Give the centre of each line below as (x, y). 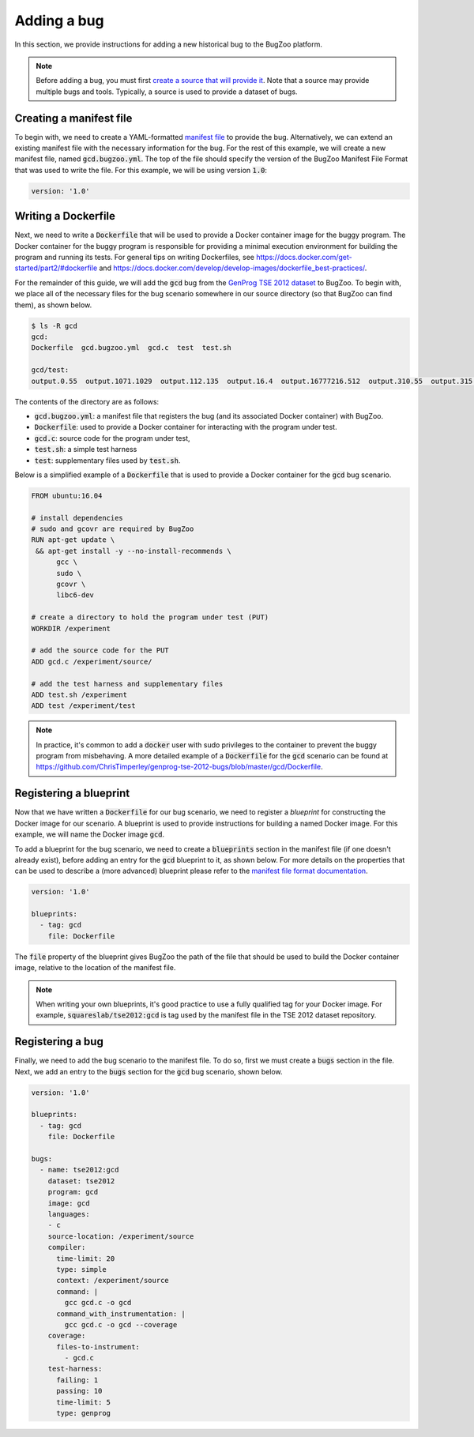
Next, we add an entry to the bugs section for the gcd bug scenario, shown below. (149, 1071)
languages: (69, 1214)
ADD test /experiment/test (83, 706)
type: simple (81, 1269)
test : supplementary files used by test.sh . (107, 460)
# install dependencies (77, 518)
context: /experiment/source (113, 1281)
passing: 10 (79, 1391)
